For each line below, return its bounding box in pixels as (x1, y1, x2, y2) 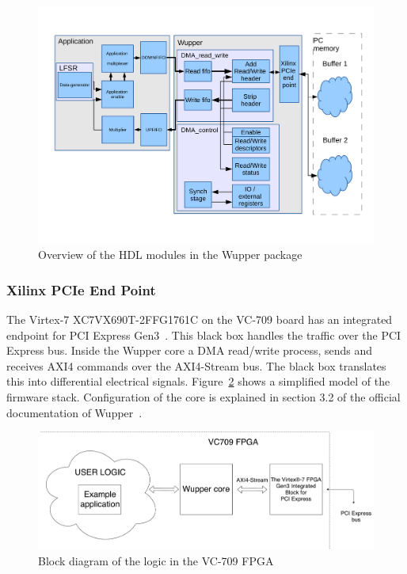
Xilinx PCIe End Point (6, 279, 156, 299)
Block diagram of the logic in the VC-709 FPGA (38, 553, 274, 569)
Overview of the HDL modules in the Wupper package (38, 246, 302, 263)
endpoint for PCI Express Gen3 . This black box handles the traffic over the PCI (6, 326, 401, 343)
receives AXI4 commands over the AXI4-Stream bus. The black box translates (6, 357, 386, 374)
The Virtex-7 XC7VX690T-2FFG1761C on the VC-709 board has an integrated (6, 311, 393, 328)
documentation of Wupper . (6, 404, 143, 420)
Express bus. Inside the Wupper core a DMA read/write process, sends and (6, 342, 373, 359)
